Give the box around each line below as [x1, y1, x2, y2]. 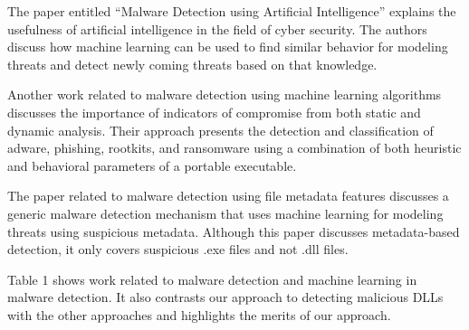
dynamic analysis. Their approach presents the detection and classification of [7, 120, 434, 139]
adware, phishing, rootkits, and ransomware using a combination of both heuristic [7, 138, 462, 157]
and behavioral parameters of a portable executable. [7, 156, 297, 174]
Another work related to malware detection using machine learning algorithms [7, 85, 442, 104]
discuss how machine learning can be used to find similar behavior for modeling [7, 37, 448, 56]
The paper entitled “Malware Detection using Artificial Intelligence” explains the [7, 2, 456, 20]
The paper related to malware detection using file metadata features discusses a [7, 186, 449, 205]
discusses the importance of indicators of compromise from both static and [7, 102, 421, 121]
